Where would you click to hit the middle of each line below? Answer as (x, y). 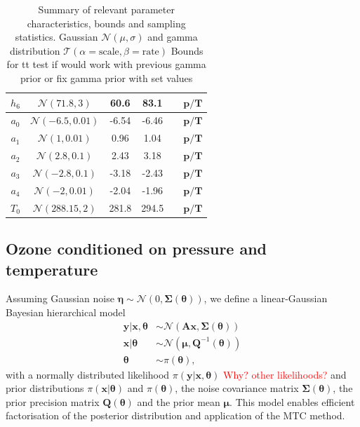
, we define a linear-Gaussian (266, 298)
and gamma (173, 37)
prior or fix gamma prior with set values (107, 77)
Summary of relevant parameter (106, 9)
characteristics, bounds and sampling (106, 23)
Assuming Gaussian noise (60, 298)
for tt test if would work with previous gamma (106, 64)
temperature (52, 269)
